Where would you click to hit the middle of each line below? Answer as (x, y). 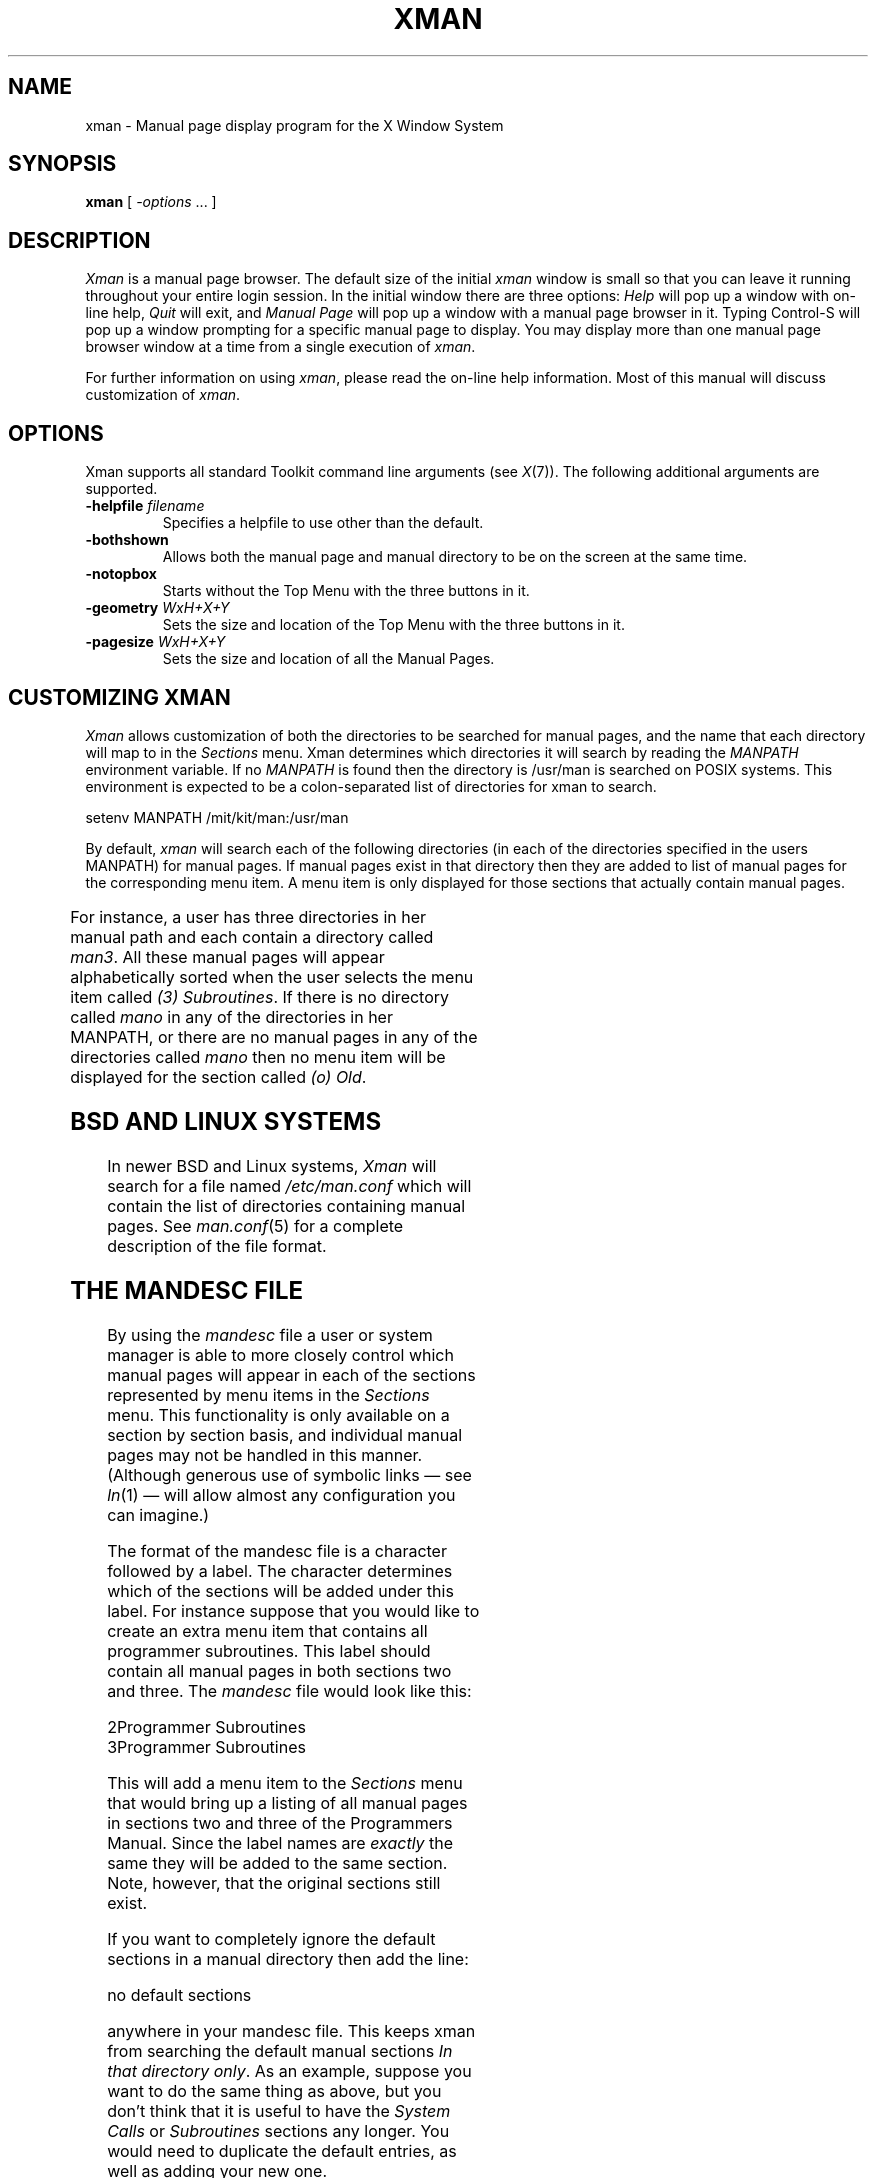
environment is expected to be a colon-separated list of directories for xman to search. (371, 786)
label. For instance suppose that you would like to (293, 1610)
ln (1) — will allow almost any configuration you (281, 1494)
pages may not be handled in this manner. (265, 1454)
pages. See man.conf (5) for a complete (255, 1225)
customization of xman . (163, 395)
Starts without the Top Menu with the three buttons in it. (346, 591)
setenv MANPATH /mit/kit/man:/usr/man (217, 817)
